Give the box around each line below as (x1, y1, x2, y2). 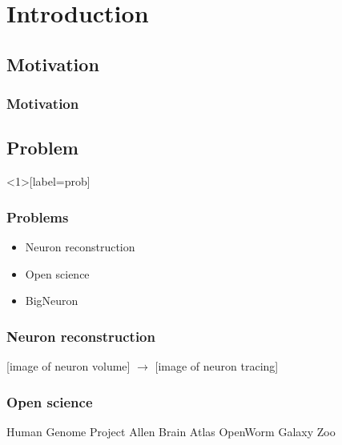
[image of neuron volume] (6, 358, 131, 375)
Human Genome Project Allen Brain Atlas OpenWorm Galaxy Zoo (6, 423, 336, 439)
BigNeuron (25, 292, 78, 309)
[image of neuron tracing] (155, 358, 279, 375)
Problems (6, 206, 69, 227)
